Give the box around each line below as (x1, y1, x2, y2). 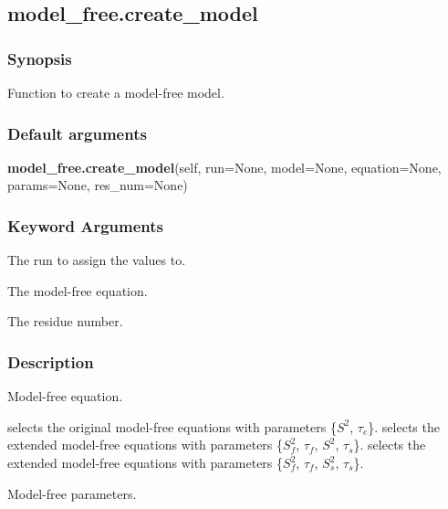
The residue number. (7, 312, 123, 331)
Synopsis (7, 47, 72, 69)
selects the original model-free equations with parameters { (7, 417, 337, 436)
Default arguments (7, 122, 147, 144)
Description (7, 350, 94, 373)
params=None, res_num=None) (7, 175, 188, 195)
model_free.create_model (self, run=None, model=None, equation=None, (7, 157, 442, 176)
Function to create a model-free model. (7, 83, 224, 101)
